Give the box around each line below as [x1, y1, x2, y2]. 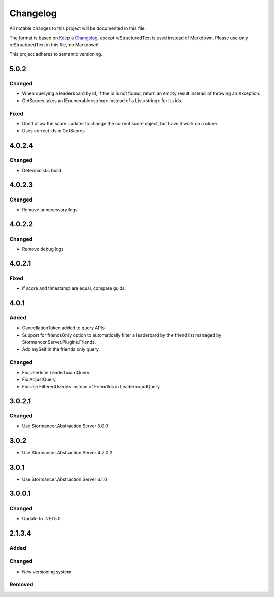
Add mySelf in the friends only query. [22, 346, 100, 352]
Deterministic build [22, 167, 62, 173]
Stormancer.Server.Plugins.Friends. [22, 339, 96, 345]
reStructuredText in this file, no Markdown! [9, 42, 99, 48]
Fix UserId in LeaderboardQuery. [22, 369, 91, 375]
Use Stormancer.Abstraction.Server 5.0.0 [22, 423, 109, 429]
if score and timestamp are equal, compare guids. [22, 285, 126, 291]
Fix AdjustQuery [22, 376, 56, 383]
